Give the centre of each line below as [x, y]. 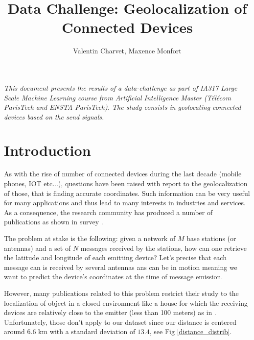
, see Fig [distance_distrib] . [191, 331]
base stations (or [211, 238]
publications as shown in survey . [54, 222]
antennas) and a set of [37, 248]
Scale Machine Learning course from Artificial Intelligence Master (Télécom [117, 97]
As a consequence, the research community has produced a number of [108, 212]
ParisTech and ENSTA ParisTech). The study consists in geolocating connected [123, 107]
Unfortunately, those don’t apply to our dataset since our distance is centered [120, 322]
